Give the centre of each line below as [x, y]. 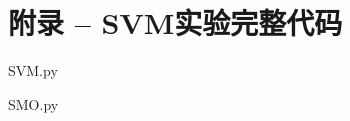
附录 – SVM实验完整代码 [175, 22]
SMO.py [33, 103]
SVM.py [33, 70]
